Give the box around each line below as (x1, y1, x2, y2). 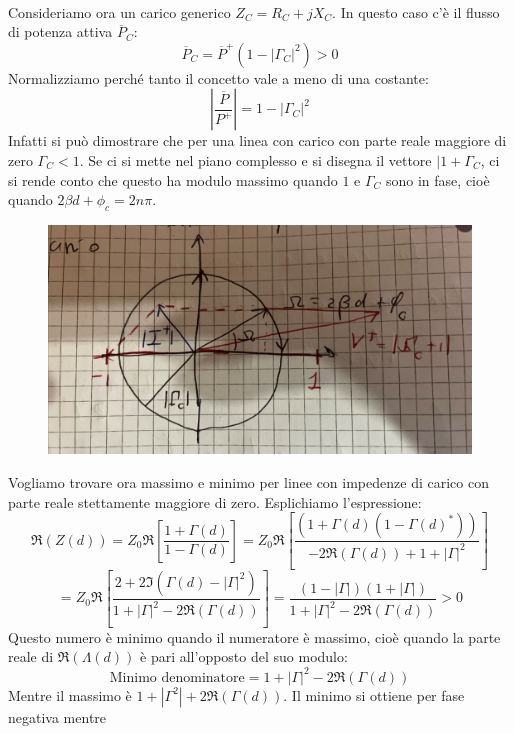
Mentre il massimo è (8, 684, 132, 705)
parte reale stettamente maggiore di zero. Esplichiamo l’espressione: (8, 491, 422, 512)
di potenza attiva (8, 21, 113, 42)
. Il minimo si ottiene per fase (283, 684, 465, 705)
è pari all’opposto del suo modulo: (140, 646, 348, 667)
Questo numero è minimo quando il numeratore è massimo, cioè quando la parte (8, 626, 501, 647)
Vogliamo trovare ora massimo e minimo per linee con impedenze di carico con (8, 471, 489, 492)
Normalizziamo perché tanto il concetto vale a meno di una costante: (8, 67, 429, 88)
